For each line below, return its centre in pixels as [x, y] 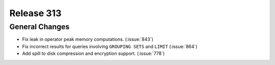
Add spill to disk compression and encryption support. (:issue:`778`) [93, 53]
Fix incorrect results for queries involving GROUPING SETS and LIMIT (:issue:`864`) [110, 46]
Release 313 [35, 13]
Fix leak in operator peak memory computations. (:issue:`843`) [88, 39]
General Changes [39, 27]
